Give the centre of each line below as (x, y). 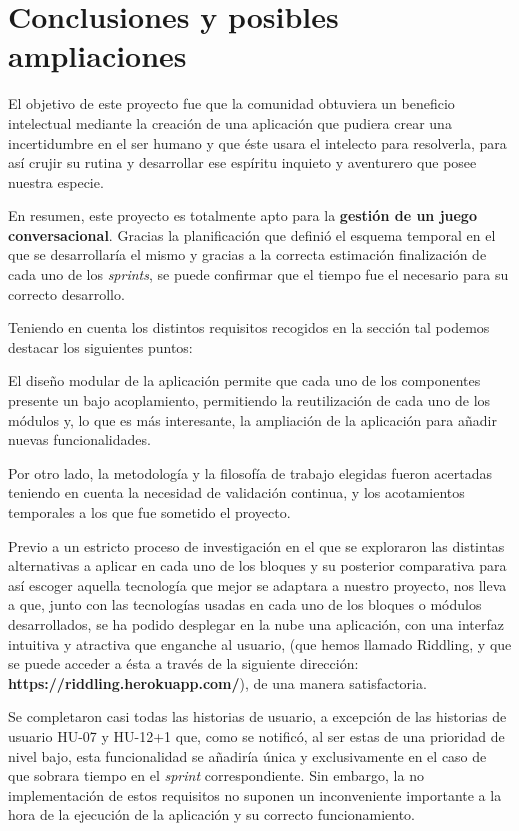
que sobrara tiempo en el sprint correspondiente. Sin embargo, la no (216, 775)
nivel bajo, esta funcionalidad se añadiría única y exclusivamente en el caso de (247, 755)
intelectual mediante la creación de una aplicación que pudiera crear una (230, 122)
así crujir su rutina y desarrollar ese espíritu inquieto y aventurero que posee (242, 162)
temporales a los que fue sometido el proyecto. (149, 512)
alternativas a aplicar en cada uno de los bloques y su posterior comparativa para (257, 565)
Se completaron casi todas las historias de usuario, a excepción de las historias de (257, 716)
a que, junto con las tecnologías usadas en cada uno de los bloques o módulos (245, 604)
